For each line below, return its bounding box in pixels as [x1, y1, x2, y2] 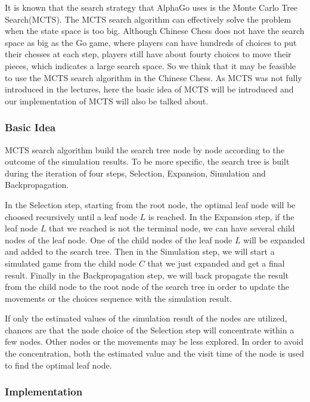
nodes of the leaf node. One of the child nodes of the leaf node [5, 233, 232, 246]
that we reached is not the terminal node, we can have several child [49, 222, 295, 234]
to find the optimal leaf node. [5, 358, 112, 371]
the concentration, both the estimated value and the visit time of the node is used [5, 347, 304, 360]
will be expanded [243, 233, 305, 246]
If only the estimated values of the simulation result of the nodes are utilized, [5, 312, 287, 324]
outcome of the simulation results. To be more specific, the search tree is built [5, 155, 290, 168]
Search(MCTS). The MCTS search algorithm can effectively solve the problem [5, 13, 292, 25]
